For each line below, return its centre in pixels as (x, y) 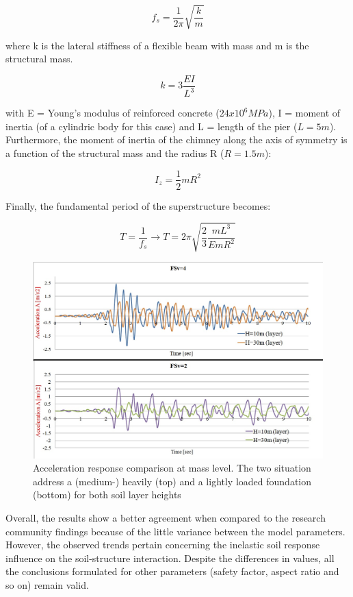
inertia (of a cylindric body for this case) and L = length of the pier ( (152, 126)
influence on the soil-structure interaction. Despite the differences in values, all (170, 558)
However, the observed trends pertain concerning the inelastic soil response (163, 545)
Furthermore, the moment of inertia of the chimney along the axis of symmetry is (176, 139)
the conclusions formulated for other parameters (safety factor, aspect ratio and (172, 571)
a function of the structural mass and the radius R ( (115, 153)
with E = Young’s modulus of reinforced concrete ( (113, 113)
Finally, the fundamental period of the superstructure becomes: (138, 205)
